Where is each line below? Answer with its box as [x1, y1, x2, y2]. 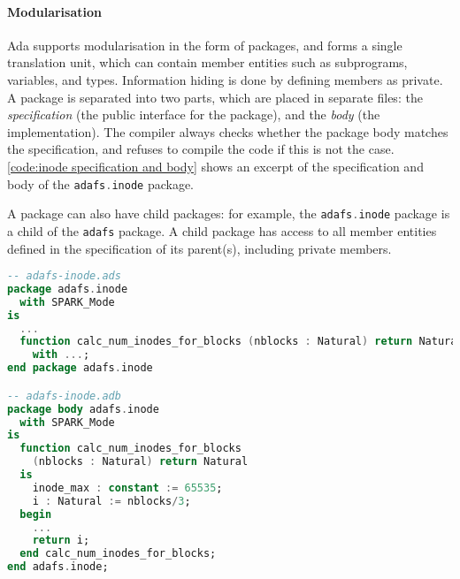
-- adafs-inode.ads [7, 270, 121, 283]
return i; [32, 534, 90, 547]
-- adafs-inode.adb [7, 389, 121, 402]
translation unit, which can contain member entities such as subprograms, [7, 53, 408, 72]
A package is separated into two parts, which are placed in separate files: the [7, 88, 423, 106]
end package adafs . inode [7, 362, 153, 375]
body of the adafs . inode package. [7, 174, 195, 193]
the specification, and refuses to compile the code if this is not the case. [7, 140, 395, 158]
